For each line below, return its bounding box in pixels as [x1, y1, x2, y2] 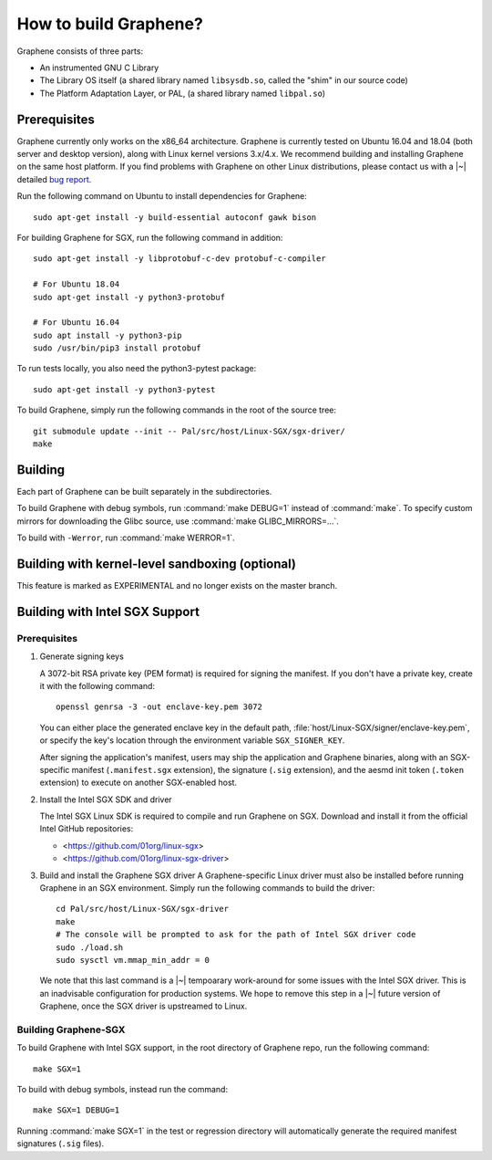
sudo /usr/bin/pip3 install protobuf [33, 343, 202, 353]
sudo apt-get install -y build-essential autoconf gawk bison [33, 212, 317, 223]
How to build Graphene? [16, 14, 204, 34]
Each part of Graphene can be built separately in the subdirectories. [16, 486, 272, 496]
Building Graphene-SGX [16, 1023, 126, 1036]
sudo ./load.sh [56, 942, 124, 953]
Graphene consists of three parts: [16, 46, 144, 57]
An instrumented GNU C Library [39, 62, 159, 73]
